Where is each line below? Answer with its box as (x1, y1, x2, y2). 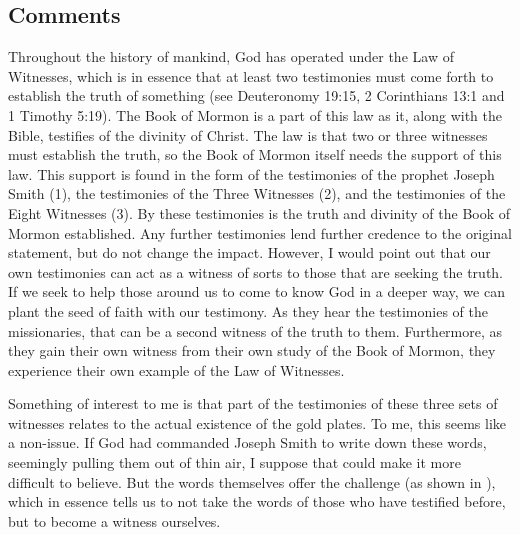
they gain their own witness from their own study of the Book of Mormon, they (8, 340, 496, 361)
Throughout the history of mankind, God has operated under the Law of (8, 46, 454, 67)
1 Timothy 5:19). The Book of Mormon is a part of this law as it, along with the (8, 104, 502, 125)
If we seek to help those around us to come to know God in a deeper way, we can (8, 281, 505, 302)
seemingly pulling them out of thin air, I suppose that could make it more (8, 452, 461, 473)
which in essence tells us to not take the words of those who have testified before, (8, 491, 506, 512)
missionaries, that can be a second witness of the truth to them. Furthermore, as (8, 320, 503, 341)
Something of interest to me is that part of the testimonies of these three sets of (8, 393, 498, 414)
